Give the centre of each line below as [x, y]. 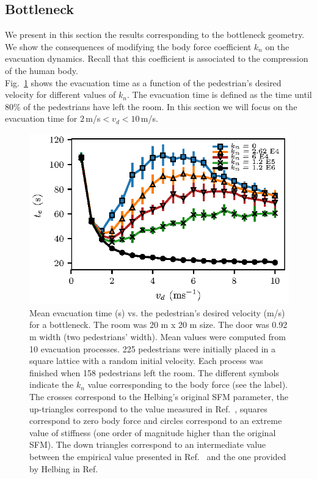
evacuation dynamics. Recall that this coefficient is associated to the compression [157, 58]
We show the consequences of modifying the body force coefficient [128, 46]
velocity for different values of [60, 95]
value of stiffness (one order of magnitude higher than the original [153, 432]
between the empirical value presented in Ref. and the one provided [158, 456]
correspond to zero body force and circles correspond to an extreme [156, 421]
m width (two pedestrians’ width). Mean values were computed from [158, 337]
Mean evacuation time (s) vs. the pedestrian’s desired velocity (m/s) [157, 312]
